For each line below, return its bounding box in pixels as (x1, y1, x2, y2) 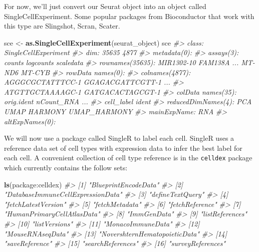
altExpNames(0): (4, 116, 56, 126)
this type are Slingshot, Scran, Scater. (4, 21, 120, 31)
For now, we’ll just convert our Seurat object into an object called (4, 1, 206, 11)
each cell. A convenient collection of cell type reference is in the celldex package (4, 152, 252, 163)
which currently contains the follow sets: (4, 162, 128, 172)
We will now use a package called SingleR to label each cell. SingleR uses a (4, 133, 234, 143)
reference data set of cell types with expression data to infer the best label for (4, 142, 242, 153)
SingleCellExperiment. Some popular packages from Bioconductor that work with (4, 11, 254, 21)
